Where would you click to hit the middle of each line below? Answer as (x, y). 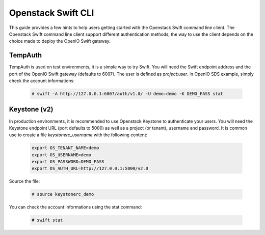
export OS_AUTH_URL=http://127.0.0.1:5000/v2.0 (90, 169)
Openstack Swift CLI (52, 13)
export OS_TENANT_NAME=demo (65, 148)
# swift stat (47, 220)
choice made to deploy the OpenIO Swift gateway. (60, 41)
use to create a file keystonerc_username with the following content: (78, 135)
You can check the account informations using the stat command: (76, 207)
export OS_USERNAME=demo (62, 155)
